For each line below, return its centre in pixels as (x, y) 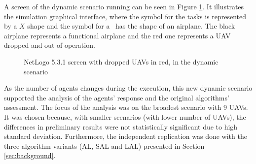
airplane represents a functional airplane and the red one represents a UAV (117, 35)
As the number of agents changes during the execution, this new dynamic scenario (128, 88)
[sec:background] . (30, 155)
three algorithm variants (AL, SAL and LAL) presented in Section (104, 146)
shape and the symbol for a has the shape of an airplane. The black (131, 26)
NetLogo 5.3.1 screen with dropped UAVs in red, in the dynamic (121, 61)
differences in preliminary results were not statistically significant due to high (121, 126)
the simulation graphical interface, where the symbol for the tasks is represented (125, 16)
